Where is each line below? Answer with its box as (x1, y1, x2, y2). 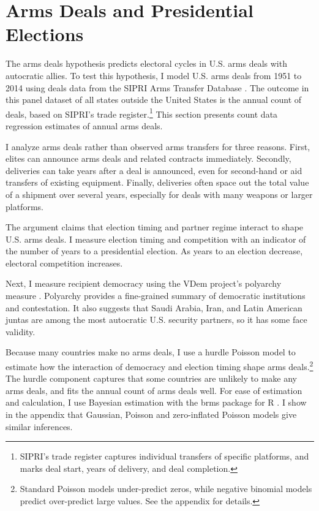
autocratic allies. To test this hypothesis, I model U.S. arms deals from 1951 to (6, 69, 302, 81)
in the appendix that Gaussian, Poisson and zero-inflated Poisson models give (6, 408, 297, 421)
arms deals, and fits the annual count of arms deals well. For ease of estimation (6, 384, 302, 396)
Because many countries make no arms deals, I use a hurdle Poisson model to (6, 346, 296, 358)
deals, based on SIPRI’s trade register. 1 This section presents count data (6, 105, 278, 120)
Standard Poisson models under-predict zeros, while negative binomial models (20, 482, 312, 495)
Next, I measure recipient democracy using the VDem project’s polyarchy (6, 277, 282, 290)
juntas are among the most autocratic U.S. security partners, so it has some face (6, 313, 307, 326)
